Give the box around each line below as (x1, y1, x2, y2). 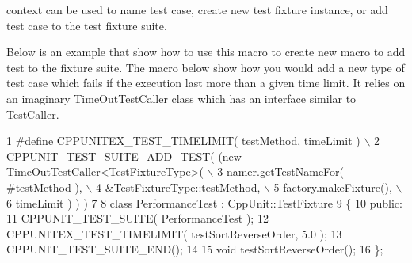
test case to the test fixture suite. (6, 17, 167, 33)
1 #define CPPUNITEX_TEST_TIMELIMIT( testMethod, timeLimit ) (6, 132, 360, 149)
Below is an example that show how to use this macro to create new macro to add (6, 44, 406, 60)
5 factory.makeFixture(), (273, 178, 392, 195)
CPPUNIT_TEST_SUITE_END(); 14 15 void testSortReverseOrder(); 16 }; (6, 241, 383, 257)
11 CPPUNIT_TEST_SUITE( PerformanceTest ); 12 (6, 210, 269, 227)
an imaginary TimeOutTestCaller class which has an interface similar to (6, 90, 357, 106)
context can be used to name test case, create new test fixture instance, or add (6, 2, 388, 17)
